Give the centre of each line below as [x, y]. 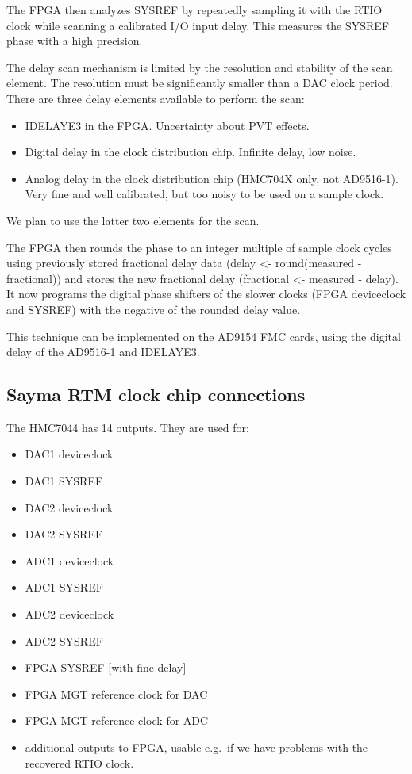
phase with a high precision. [75, 41]
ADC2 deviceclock [69, 614]
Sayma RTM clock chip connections [156, 395]
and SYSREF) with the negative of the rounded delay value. [154, 309]
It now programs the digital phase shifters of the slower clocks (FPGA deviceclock [206, 294]
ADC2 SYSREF [64, 640]
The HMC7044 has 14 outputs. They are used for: [128, 427]
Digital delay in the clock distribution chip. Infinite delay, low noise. [191, 152]
